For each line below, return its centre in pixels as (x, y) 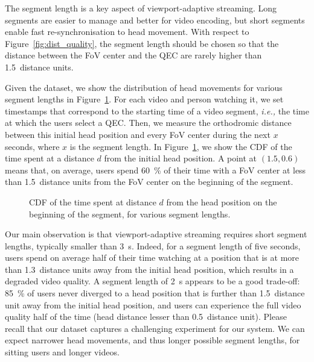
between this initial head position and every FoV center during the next (138, 134)
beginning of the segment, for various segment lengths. (130, 214)
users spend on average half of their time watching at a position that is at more (152, 257)
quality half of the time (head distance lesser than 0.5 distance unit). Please (146, 317)
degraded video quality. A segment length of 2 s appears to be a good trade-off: (152, 281)
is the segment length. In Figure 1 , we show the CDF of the (181, 146)
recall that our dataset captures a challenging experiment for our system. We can (155, 328)
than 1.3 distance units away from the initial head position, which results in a (149, 269)
